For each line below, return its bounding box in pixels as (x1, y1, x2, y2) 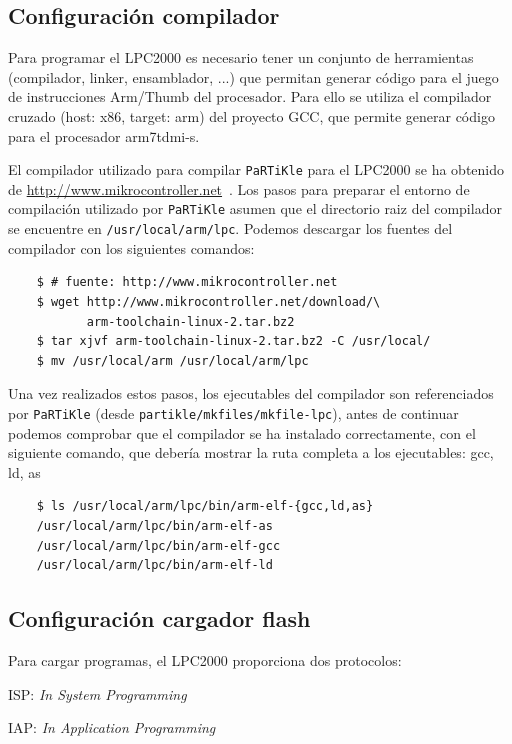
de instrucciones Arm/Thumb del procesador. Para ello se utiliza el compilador (8, 86, 492, 107)
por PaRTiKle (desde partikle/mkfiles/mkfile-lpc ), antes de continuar (8, 402, 459, 423)
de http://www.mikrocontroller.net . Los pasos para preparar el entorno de (8, 178, 470, 199)
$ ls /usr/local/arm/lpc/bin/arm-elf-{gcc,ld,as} (36, 499, 374, 514)
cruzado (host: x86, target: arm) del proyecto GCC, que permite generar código (8, 105, 495, 126)
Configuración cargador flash (8, 603, 311, 634)
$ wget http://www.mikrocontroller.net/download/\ (36, 294, 381, 309)
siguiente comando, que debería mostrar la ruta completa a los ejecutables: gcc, (8, 442, 494, 463)
